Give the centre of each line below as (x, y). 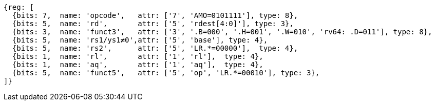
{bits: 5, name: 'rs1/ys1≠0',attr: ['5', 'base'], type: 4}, (140, 40)
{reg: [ (19, 7)
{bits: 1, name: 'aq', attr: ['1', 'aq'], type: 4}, (138, 65)
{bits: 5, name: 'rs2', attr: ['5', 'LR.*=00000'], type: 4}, (155, 48)
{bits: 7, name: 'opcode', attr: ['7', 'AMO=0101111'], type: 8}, (155, 15)
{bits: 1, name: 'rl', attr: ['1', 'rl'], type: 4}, (138, 56)
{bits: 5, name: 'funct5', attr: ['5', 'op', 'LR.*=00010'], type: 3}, (166, 73)
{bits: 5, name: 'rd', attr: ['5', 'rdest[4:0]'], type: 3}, (153, 24)
